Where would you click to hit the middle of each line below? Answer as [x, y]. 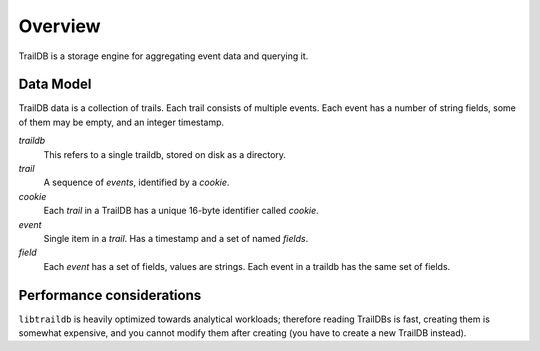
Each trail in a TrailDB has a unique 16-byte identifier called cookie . [181, 211]
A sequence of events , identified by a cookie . [136, 182]
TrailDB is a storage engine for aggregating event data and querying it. [163, 56]
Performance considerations [110, 295]
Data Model [55, 84]
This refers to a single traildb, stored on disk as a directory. [165, 154]
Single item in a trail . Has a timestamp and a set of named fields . [176, 238]
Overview [59, 26]
